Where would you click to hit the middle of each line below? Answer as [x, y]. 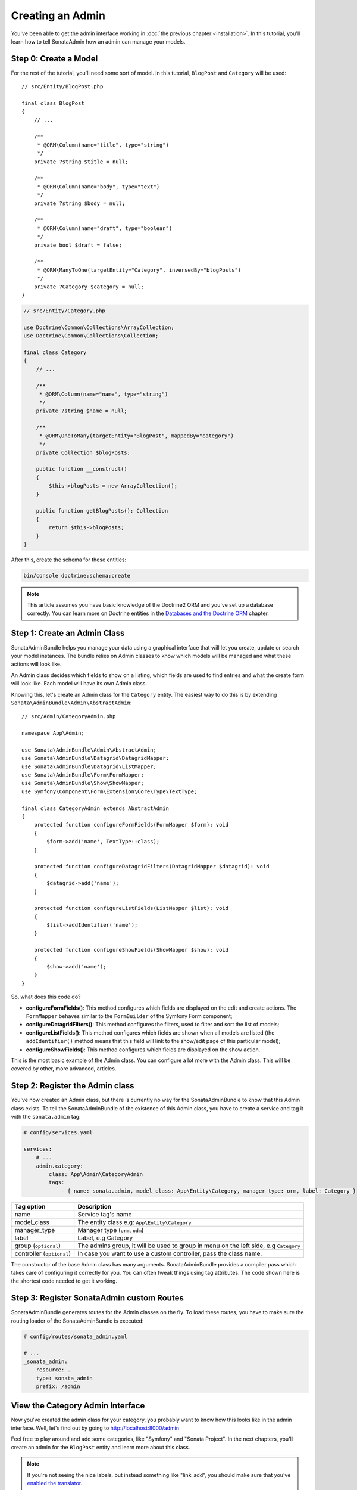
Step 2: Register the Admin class [73, 1086]
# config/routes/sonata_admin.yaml [75, 1336]
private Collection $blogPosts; [83, 452]
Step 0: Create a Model [54, 59]
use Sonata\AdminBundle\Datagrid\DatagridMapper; [95, 758]
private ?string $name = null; [82, 411]
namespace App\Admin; [53, 733]
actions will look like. [36, 664]
